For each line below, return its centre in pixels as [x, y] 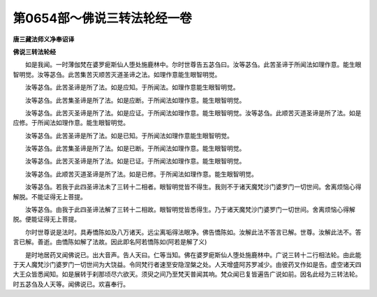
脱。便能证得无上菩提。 [46, 219]
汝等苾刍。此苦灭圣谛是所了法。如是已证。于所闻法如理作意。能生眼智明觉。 [135, 161]
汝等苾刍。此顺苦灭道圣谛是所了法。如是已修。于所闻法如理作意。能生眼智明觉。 [141, 174]
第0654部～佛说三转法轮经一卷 [102, 18]
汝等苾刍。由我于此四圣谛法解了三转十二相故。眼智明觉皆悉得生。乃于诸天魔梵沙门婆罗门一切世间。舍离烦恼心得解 [190, 210]
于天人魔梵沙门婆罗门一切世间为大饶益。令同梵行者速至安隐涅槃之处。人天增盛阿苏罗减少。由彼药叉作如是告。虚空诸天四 [187, 264]
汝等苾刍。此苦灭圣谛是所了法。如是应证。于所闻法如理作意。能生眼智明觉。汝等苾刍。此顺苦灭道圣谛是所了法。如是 [193, 113]
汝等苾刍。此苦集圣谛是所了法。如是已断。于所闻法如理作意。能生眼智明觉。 [135, 148]
